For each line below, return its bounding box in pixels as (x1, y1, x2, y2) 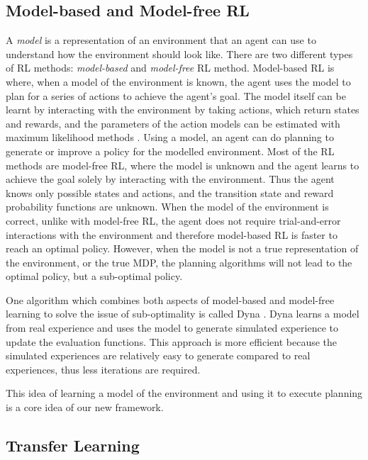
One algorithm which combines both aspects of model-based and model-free (6, 292, 335, 307)
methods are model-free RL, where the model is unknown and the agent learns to (6, 157, 359, 172)
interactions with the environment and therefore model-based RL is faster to (6, 227, 338, 242)
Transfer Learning (6, 434, 140, 456)
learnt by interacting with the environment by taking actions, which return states (6, 102, 359, 117)
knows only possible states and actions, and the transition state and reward (6, 185, 334, 200)
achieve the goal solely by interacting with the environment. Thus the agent (6, 172, 335, 186)
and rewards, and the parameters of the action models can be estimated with (6, 116, 340, 130)
